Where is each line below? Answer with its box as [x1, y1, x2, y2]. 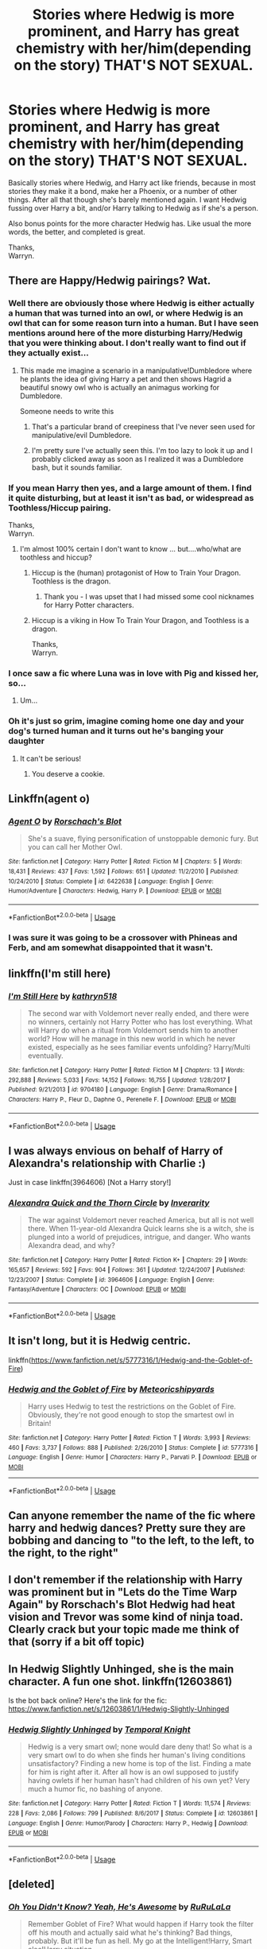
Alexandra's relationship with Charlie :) [8, 1157, 207, 1170]
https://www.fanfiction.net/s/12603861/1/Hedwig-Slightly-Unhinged [8, 1704, 230, 1714]
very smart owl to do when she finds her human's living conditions [27, 1750, 246, 1760]
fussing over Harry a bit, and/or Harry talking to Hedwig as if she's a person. [8, 203, 259, 212]
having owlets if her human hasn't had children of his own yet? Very [27, 1776, 250, 1785]
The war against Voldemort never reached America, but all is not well [27, 1215, 254, 1225]
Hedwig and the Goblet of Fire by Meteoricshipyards [8, 1383, 215, 1394]
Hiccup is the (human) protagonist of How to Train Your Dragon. [31, 568, 242, 577]
